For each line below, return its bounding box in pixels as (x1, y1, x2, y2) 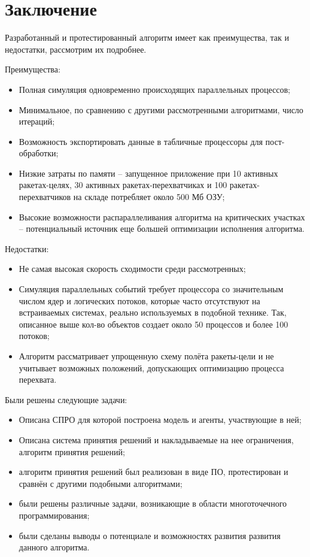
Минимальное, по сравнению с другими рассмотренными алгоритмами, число (19, 103, 303, 116)
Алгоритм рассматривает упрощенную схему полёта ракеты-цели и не (19, 350, 274, 362)
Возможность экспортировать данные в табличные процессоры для (19, 135, 263, 147)
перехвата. (19, 373, 57, 386)
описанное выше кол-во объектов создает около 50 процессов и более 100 (19, 317, 288, 330)
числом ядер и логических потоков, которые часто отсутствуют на (19, 294, 260, 307)
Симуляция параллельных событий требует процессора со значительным (19, 283, 284, 295)
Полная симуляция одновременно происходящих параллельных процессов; (19, 83, 290, 95)
